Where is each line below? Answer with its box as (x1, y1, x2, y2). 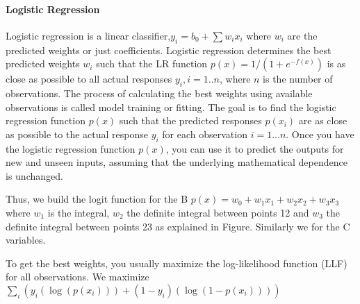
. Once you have (286, 126, 354, 141)
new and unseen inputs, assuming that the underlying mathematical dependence (6, 155, 347, 169)
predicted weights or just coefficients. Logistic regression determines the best (6, 42, 332, 57)
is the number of (263, 71, 333, 86)
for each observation (162, 126, 247, 141)
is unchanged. (6, 168, 63, 183)
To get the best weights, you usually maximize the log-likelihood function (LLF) (6, 255, 347, 270)
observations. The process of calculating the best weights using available (6, 85, 313, 100)
